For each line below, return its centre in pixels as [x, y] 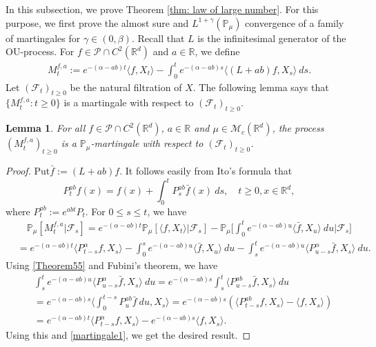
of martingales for [43, 38]
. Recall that [158, 38]
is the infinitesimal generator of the [272, 38]
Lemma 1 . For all [46, 128]
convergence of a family [295, 22]
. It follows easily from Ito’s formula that [206, 170]
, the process [298, 128]
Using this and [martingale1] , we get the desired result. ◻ [128, 335]
